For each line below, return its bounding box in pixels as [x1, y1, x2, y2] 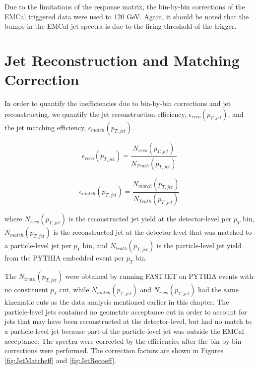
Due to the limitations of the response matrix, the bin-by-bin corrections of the [4, 1, 245, 11]
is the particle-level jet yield [156, 240, 242, 251]
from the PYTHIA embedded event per [4, 253, 124, 263]
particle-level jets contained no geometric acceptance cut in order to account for [4, 306, 247, 316]
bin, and [82, 240, 108, 251]
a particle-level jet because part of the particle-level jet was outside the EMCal [4, 326, 244, 336]
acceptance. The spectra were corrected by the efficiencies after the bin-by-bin [4, 335, 242, 346]
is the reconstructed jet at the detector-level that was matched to [53, 227, 252, 237]
